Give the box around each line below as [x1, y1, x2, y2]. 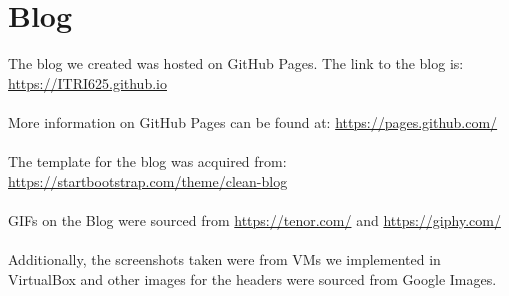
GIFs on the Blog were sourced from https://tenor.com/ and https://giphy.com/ [8, 209, 501, 230]
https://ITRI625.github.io [8, 72, 167, 93]
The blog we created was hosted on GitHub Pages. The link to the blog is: [8, 53, 464, 74]
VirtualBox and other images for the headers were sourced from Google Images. [8, 268, 497, 289]
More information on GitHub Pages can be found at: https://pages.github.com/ [8, 111, 498, 132]
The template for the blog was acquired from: [8, 151, 287, 172]
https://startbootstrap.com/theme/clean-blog [8, 170, 288, 191]
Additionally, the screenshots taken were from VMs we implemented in [8, 249, 441, 270]
